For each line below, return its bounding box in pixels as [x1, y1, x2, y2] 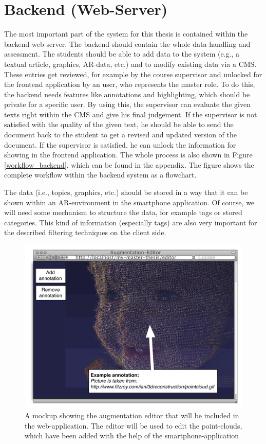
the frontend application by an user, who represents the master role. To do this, [4, 79, 255, 90]
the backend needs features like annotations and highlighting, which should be [4, 88, 250, 99]
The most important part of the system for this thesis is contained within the [4, 28, 248, 39]
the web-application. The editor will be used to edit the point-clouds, [25, 420, 242, 431]
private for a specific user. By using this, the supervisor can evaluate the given [4, 99, 251, 110]
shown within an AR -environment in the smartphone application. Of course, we [4, 197, 255, 207]
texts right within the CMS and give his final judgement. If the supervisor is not [4, 109, 257, 119]
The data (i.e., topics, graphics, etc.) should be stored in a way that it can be [4, 187, 248, 198]
